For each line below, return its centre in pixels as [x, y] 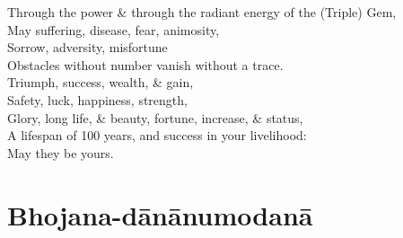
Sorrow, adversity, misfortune [88, 47]
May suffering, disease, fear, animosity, [114, 29]
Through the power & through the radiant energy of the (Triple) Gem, [202, 12]
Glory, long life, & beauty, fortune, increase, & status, [155, 117]
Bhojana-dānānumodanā [160, 214]
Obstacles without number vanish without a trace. [145, 64]
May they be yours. [61, 152]
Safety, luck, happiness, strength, [97, 99]
